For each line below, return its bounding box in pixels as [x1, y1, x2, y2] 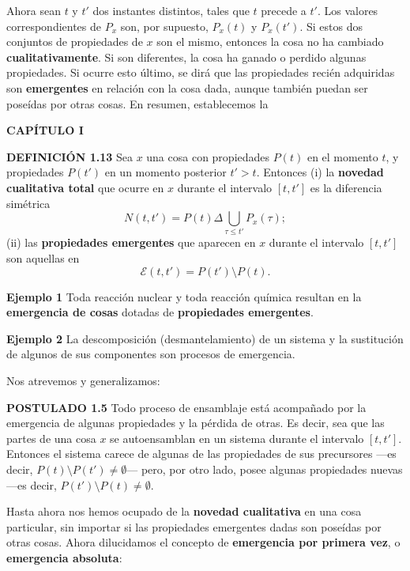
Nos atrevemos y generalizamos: [6, 372, 160, 389]
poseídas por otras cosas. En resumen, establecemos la [6, 95, 269, 112]
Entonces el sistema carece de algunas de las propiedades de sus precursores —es [6, 445, 397, 462]
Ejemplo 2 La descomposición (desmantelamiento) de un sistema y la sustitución [6, 330, 404, 346]
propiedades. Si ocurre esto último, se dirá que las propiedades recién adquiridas [6, 64, 395, 81]
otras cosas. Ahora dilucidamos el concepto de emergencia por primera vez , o [6, 534, 401, 550]
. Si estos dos [299, 17, 363, 34]
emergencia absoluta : [6, 549, 122, 565]
